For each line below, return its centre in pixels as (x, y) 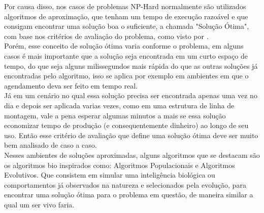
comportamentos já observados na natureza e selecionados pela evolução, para (125, 184)
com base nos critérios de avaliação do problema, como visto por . (106, 36)
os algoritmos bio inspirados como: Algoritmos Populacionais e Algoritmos (120, 165)
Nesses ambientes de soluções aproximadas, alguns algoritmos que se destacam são (132, 155)
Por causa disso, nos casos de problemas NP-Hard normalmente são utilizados (125, 6)
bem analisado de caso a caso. (51, 145)
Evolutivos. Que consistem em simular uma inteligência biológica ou (110, 175)
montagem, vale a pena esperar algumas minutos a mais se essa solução (115, 115)
